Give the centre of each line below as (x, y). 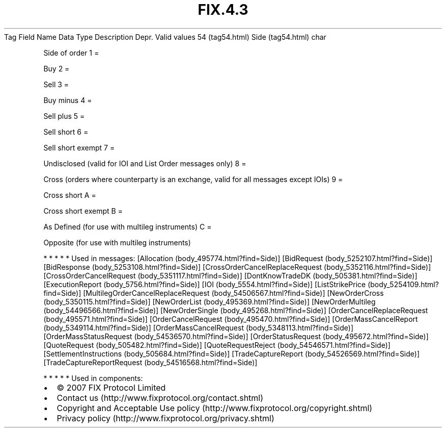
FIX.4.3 (223, 10)
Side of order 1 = (71, 53)
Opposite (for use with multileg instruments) (117, 242)
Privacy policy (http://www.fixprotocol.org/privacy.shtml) (165, 418)
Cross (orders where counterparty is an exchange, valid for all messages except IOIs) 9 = (193, 179)
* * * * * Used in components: (93, 378)
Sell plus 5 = (64, 116)
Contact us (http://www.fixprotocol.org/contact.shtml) (160, 398)
